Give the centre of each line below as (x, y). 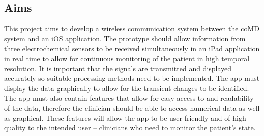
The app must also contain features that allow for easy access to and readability (129, 98)
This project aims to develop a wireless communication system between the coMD (132, 29)
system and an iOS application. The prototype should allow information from (125, 38)
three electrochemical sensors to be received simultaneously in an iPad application (132, 48)
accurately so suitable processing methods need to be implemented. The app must (132, 78)
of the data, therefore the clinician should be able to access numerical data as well (132, 107)
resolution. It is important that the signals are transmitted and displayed (118, 68)
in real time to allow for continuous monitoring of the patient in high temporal (127, 58)
